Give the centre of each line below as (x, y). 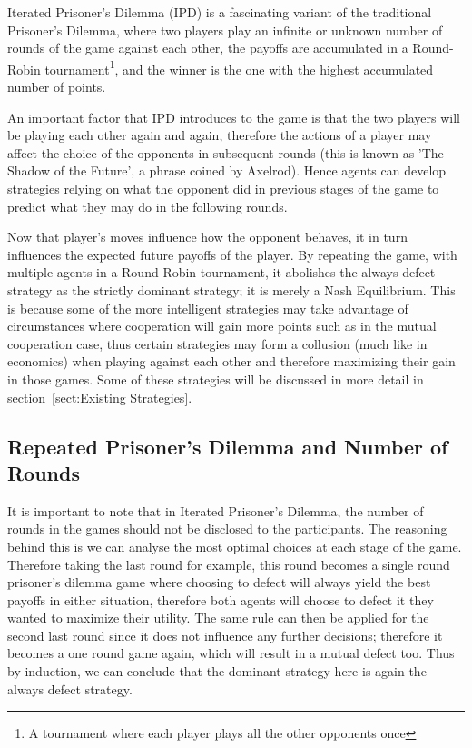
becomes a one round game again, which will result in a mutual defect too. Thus (231, 653)
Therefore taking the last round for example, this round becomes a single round (229, 564)
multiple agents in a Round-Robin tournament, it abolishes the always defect (221, 272)
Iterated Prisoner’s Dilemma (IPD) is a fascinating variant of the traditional (220, 12)
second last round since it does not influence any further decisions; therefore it (225, 635)
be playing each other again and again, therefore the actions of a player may (220, 135)
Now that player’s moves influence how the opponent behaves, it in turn (207, 237)
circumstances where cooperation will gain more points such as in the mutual (222, 326)
